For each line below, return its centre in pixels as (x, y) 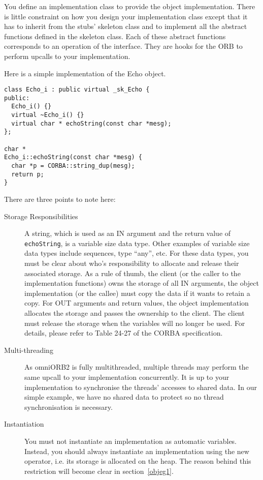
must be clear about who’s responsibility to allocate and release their (132, 263)
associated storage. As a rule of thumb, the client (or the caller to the (133, 273)
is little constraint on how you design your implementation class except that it (126, 16)
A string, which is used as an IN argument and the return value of (128, 233)
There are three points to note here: (60, 199)
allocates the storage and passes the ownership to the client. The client (135, 313)
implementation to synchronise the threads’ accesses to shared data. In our (141, 387)
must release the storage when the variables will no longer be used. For (135, 323)
